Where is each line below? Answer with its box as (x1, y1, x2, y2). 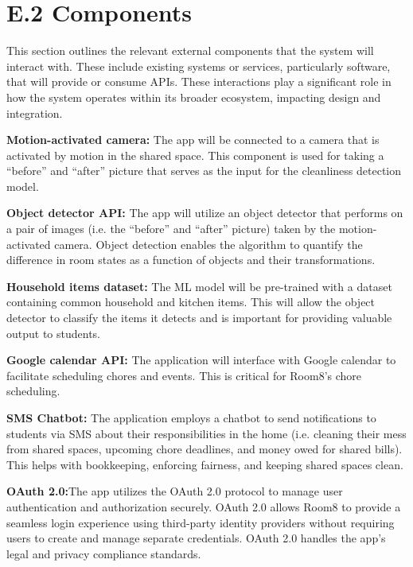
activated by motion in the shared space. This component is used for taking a (6, 146, 384, 163)
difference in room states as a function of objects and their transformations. (6, 251, 376, 268)
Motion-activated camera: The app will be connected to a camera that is (6, 131, 380, 148)
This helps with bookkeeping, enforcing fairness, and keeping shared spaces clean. (6, 456, 403, 472)
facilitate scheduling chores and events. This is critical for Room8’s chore (6, 367, 362, 383)
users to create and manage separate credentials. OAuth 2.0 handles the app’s (6, 530, 386, 546)
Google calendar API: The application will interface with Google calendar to (6, 351, 396, 368)
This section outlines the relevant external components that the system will (6, 42, 374, 59)
